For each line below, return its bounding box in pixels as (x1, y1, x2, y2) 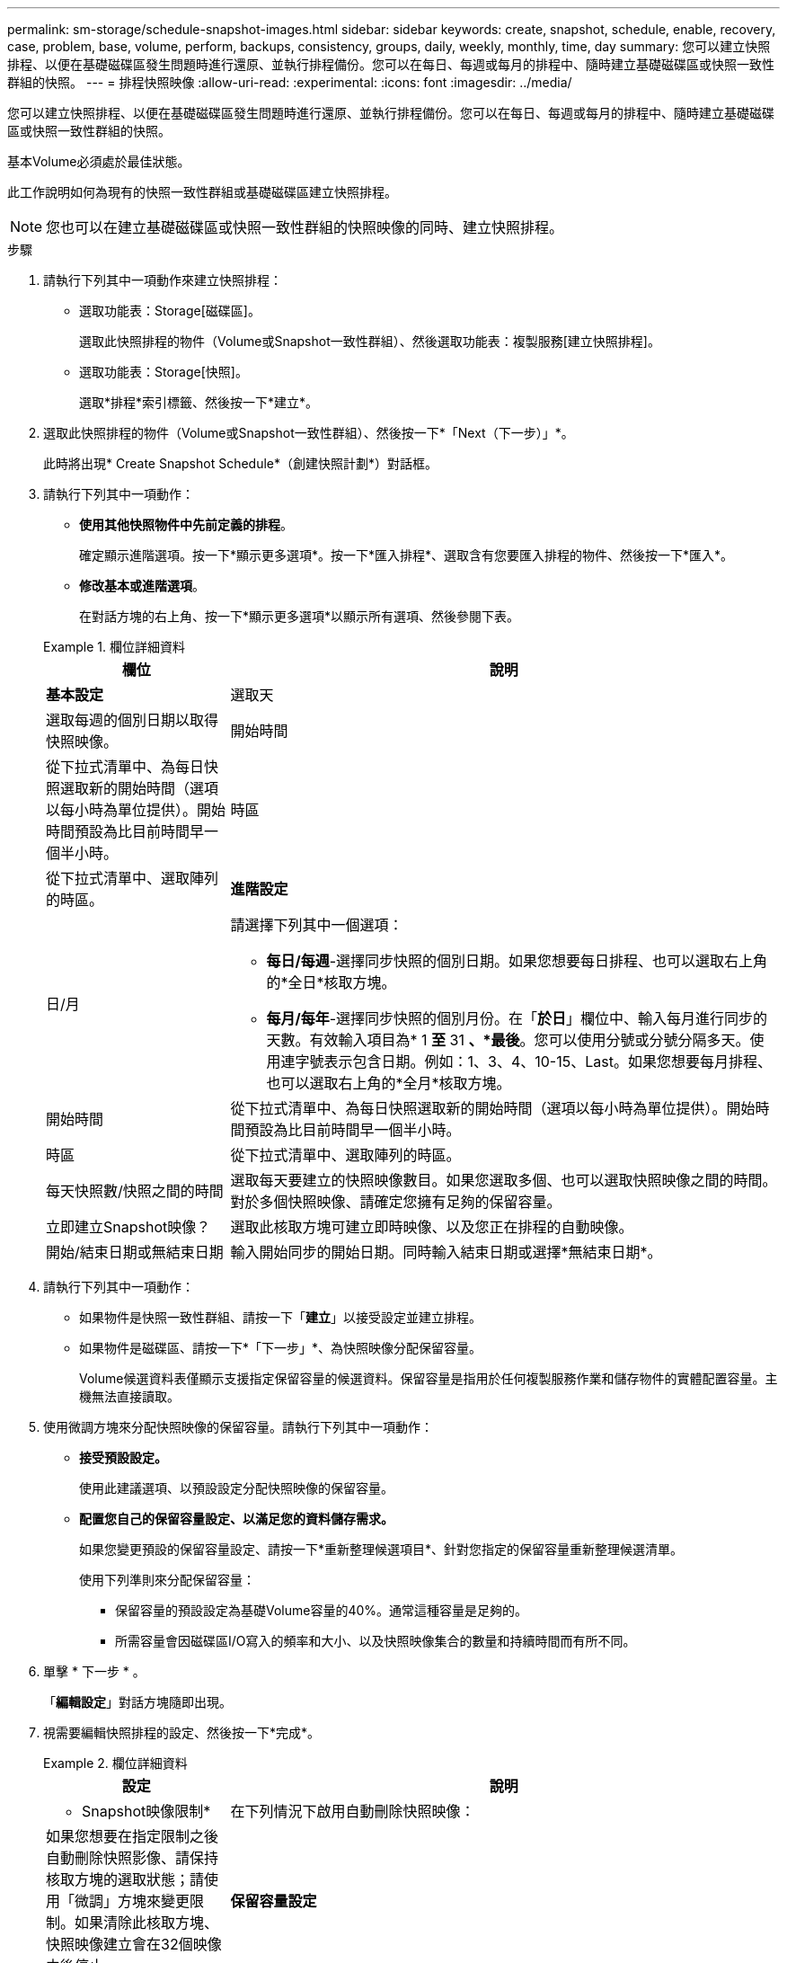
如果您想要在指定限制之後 (46, 1827, 219, 1845)
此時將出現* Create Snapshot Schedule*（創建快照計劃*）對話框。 (43, 456, 438, 471)
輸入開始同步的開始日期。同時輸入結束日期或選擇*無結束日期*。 (230, 1243, 662, 1261)
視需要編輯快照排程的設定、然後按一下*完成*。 (43, 1725, 321, 1740)
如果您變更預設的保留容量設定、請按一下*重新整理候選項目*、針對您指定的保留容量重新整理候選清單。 (79, 1541, 684, 1557)
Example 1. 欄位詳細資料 (43, 639, 185, 654)
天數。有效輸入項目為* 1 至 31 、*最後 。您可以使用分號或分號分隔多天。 (266, 1031, 750, 1049)
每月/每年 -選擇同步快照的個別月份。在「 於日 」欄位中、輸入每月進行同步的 (266, 1009, 768, 1027)
